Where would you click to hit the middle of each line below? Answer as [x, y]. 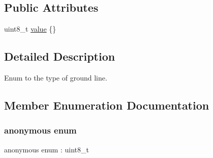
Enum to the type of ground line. [56, 77]
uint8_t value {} [30, 29]
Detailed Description [60, 56]
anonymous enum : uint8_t [47, 149]
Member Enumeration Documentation [107, 105]
